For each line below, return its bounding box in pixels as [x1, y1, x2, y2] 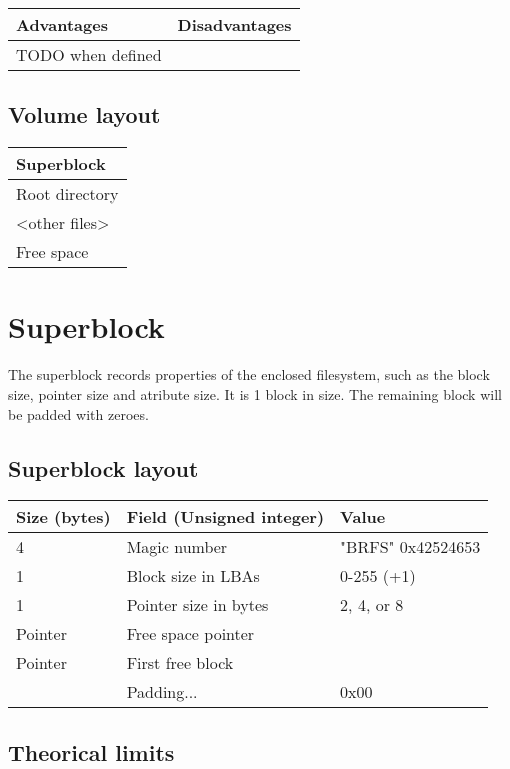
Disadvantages [177, 13, 292, 36]
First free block [126, 651, 234, 675]
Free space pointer [126, 622, 255, 646]
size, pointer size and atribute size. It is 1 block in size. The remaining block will [8, 383, 502, 404]
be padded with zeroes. [8, 403, 149, 424]
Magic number [126, 535, 228, 559]
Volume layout [8, 99, 161, 130]
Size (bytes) [16, 505, 111, 529]
